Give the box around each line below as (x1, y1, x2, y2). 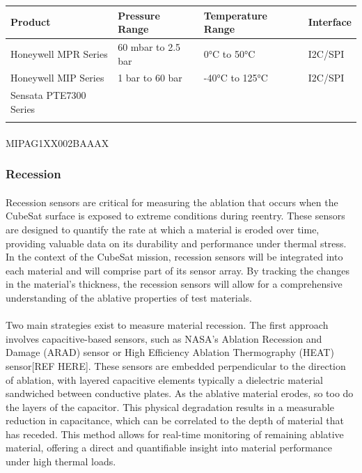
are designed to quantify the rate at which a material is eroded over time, (6, 222, 320, 236)
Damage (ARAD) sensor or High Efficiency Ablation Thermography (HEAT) (6, 345, 334, 359)
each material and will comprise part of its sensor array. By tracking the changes (6, 263, 349, 277)
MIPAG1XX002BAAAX (6, 135, 109, 150)
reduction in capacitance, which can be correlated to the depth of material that (6, 413, 344, 428)
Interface (308, 15, 352, 29)
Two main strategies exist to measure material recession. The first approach (6, 318, 329, 332)
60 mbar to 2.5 (118, 39, 181, 54)
